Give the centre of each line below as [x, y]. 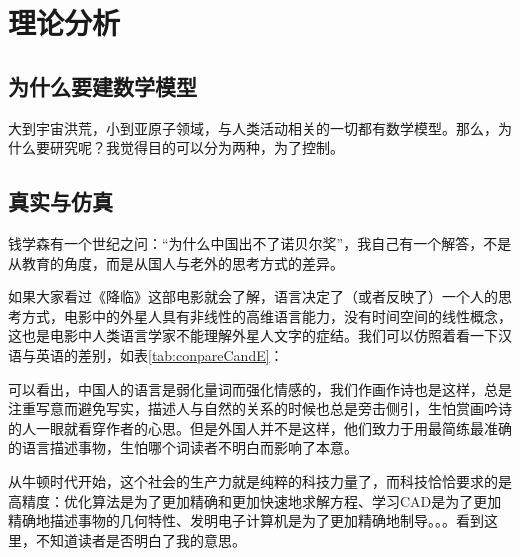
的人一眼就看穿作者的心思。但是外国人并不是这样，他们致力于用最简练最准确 [260, 427]
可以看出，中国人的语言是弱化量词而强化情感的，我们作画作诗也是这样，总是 [260, 388]
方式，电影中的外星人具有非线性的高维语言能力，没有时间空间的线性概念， [266, 315]
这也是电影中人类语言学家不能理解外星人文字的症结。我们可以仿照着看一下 [253, 335]
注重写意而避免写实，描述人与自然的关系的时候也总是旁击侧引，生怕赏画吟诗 [260, 408]
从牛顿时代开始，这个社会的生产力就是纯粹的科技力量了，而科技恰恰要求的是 [260, 480]
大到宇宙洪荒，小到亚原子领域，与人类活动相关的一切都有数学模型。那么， [253, 127]
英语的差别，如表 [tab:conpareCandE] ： [159, 354]
